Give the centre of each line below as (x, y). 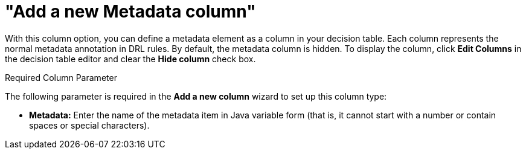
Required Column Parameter (61, 77)
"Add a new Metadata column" (130, 11)
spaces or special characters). (89, 125)
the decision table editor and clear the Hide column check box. (130, 59)
